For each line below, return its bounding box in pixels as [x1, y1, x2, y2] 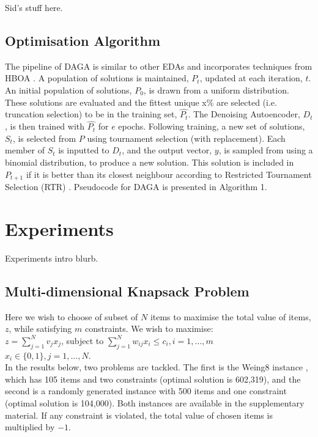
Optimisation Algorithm [5, 31, 161, 50]
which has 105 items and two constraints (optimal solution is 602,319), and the [5, 372, 301, 385]
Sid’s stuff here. [5, 1, 63, 13]
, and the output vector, [122, 144, 212, 156]
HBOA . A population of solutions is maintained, [5, 72, 189, 84]
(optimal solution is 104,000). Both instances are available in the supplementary [5, 396, 305, 409]
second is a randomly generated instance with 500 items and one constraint [5, 384, 287, 397]
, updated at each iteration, [199, 72, 303, 84]
